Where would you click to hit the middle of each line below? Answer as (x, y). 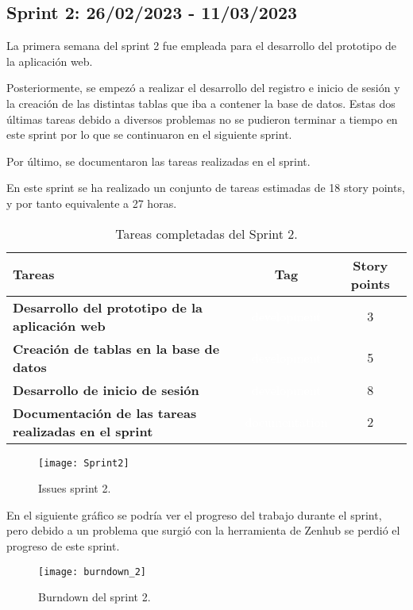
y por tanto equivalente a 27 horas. (92, 203)
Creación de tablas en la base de (116, 348)
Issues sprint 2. (75, 488)
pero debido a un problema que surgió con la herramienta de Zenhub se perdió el (203, 530)
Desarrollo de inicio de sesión (106, 389)
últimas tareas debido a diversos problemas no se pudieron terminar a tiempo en (202, 119)
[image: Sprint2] (84, 463)
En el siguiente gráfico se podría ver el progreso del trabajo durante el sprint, (194, 514)
